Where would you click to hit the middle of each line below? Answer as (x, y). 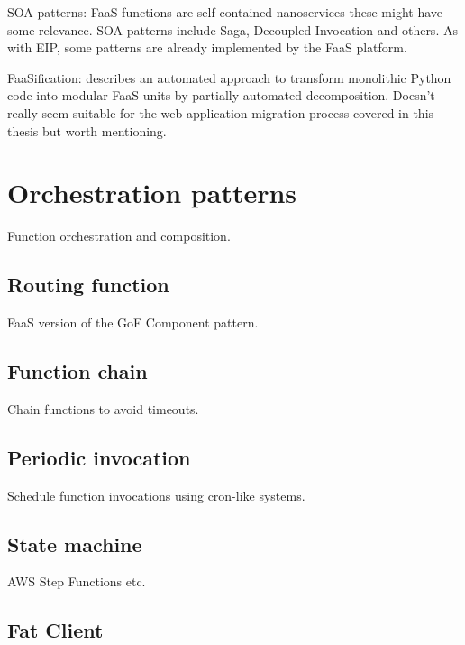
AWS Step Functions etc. (77, 581)
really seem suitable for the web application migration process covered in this (221, 112)
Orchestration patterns (152, 193)
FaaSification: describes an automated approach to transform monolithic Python (229, 77)
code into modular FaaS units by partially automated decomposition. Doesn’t (221, 95)
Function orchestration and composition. (119, 236)
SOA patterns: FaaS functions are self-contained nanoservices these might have (225, 12)
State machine (75, 544)
